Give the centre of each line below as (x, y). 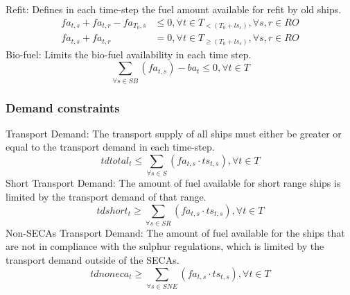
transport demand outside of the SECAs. (93, 260)
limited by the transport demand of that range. (106, 196)
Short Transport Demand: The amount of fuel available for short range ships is (173, 183)
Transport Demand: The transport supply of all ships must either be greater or (174, 133)
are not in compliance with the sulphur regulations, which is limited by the (165, 246)
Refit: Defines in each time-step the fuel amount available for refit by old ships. (174, 9)
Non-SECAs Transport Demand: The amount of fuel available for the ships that (175, 232)
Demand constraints (63, 107)
